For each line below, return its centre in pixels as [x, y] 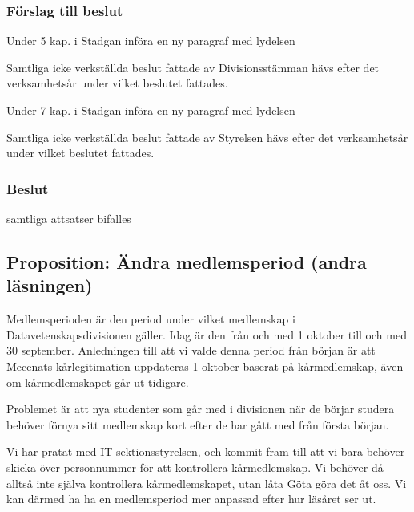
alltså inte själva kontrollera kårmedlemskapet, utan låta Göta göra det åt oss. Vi [207, 483]
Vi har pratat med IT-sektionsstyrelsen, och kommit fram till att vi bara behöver [206, 451]
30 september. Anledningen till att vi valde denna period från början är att [191, 350]
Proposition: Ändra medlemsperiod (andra [187, 261]
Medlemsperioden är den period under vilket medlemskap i [151, 319]
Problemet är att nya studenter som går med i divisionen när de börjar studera [201, 409]
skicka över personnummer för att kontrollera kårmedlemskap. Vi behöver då [195, 467]
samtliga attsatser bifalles [69, 218]
